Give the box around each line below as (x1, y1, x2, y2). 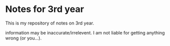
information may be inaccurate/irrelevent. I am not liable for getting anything (5, 29, 165, 35)
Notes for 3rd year (5, 3, 84, 15)
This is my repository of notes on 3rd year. (5, 20, 94, 26)
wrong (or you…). (5, 35, 42, 41)
